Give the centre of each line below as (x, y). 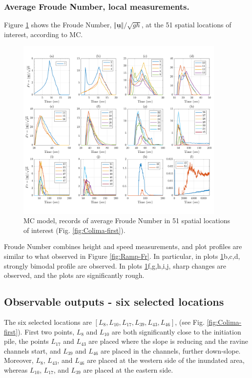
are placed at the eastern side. (128, 369)
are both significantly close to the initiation (176, 331)
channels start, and (32, 350)
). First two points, (46, 331)
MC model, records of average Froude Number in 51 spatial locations (127, 220)
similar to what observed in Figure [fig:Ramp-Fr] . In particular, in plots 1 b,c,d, (122, 256)
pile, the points (26, 341)
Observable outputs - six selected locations (114, 302)
